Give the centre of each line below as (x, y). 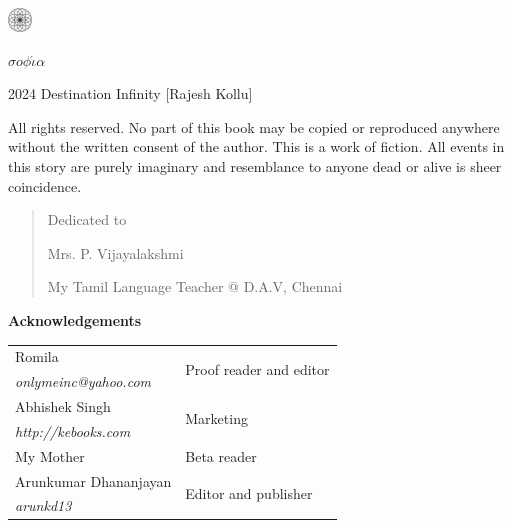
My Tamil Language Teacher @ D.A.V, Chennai (195, 286)
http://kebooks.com (73, 430)
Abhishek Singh (63, 406)
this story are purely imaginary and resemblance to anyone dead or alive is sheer (255, 166)
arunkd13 (43, 505)
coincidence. (45, 185)
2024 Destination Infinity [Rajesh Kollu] (130, 93)
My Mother (50, 455)
